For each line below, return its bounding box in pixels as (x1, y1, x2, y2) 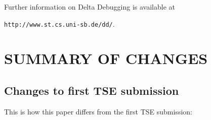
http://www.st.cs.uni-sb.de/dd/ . (4, 18, 115, 29)
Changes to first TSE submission (4, 83, 179, 98)
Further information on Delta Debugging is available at (4, 2, 175, 12)
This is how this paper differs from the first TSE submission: (4, 106, 192, 116)
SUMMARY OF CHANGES (4, 48, 208, 69)
